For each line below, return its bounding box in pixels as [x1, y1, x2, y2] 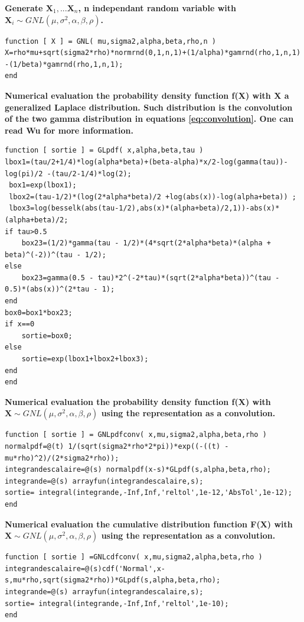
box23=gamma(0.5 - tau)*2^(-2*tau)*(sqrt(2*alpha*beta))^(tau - [21, 273, 280, 282]
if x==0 [5, 320, 35, 329]
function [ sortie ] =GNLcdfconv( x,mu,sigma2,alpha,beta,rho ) [5, 553, 263, 562]
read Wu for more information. [5, 124, 134, 136]
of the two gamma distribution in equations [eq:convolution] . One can [5, 112, 294, 125]
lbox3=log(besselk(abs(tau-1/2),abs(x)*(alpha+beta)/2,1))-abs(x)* [9, 204, 280, 213]
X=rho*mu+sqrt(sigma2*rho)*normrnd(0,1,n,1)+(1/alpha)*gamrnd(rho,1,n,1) [5, 48, 301, 57]
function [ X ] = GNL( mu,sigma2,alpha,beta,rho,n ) [5, 37, 216, 46]
